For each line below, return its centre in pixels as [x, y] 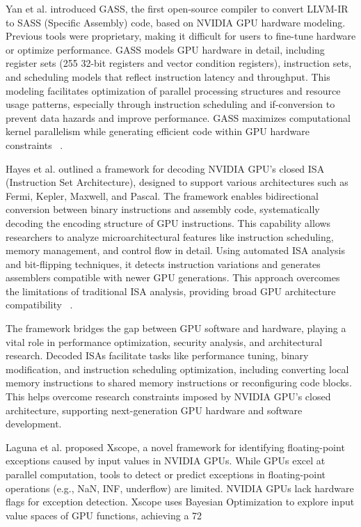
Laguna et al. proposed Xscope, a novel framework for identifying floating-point [175, 447]
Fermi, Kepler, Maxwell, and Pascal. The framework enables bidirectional [162, 195]
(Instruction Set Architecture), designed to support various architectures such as [177, 182]
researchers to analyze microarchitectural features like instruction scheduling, [170, 236]
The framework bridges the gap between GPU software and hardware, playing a [176, 328]
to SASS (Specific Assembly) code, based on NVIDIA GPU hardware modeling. [176, 22]
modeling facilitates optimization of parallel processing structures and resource [173, 90]
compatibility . [39, 305]
